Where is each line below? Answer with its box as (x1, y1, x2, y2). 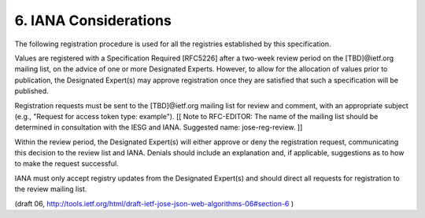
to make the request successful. (14, 159, 119, 169)
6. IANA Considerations (14, 12, 172, 29)
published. (14, 86, 49, 96)
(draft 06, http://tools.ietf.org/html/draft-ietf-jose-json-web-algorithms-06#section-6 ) (14, 198, 294, 208)
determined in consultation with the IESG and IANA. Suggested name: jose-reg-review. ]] (14, 122, 303, 133)
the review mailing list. (14, 184, 87, 194)
